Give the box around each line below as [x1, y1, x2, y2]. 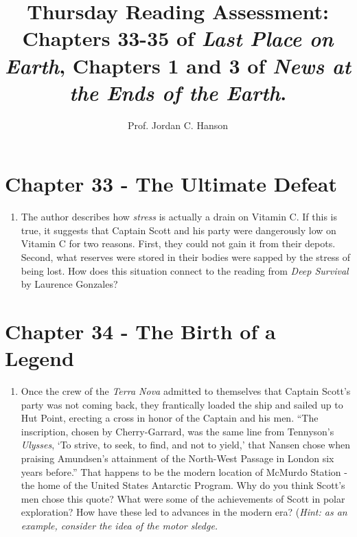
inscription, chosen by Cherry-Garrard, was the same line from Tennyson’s [21, 424, 334, 438]
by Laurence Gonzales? [21, 277, 118, 291]
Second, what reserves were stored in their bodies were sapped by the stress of [21, 250, 350, 264]
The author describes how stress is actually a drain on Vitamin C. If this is [21, 209, 337, 224]
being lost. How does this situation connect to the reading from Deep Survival [21, 263, 349, 277]
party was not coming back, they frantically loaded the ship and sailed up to [21, 397, 343, 411]
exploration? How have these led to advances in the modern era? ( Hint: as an [21, 505, 347, 519]
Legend [5, 344, 74, 372]
